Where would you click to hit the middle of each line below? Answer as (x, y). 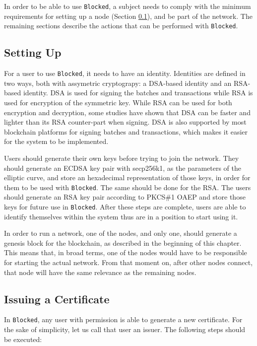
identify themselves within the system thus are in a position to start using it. (121, 216)
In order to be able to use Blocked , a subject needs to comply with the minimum (128, 6)
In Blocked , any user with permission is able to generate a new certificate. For (123, 319)
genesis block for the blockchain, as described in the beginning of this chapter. (123, 242)
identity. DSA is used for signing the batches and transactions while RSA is (138, 93)
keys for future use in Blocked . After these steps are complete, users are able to (125, 206)
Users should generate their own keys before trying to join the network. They (122, 158)
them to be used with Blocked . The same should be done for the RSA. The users (128, 187)
